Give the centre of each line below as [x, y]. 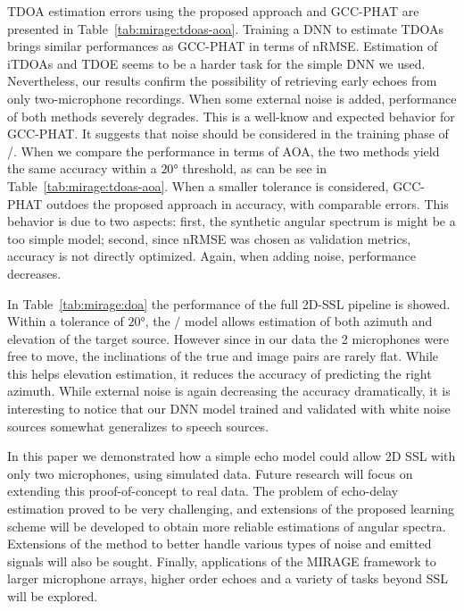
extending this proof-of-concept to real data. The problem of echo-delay [203, 491]
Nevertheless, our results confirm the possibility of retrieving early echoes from [222, 81]
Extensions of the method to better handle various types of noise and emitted [220, 544]
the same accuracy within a [82, 168]
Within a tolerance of [66, 321]
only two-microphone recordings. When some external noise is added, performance [232, 98]
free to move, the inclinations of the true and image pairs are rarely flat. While [223, 356]
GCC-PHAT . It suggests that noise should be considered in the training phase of [228, 134]
